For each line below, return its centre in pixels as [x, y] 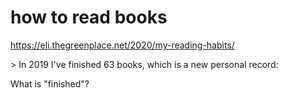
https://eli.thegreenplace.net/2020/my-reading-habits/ [122, 45]
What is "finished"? [50, 83]
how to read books [89, 17]
